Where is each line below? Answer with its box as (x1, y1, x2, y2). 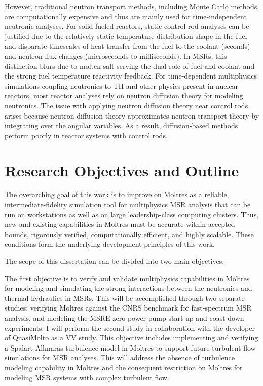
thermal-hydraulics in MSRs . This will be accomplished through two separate (5, 292, 245, 303)
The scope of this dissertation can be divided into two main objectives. (5, 256, 224, 266)
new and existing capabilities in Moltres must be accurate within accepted (5, 219, 235, 229)
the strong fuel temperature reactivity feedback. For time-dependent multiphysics (5, 70, 257, 81)
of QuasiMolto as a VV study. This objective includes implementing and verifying (5, 332, 258, 343)
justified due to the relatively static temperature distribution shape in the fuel (5, 30, 247, 41)
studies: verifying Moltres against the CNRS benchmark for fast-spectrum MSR (5, 302, 252, 313)
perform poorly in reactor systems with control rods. (5, 130, 168, 140)
